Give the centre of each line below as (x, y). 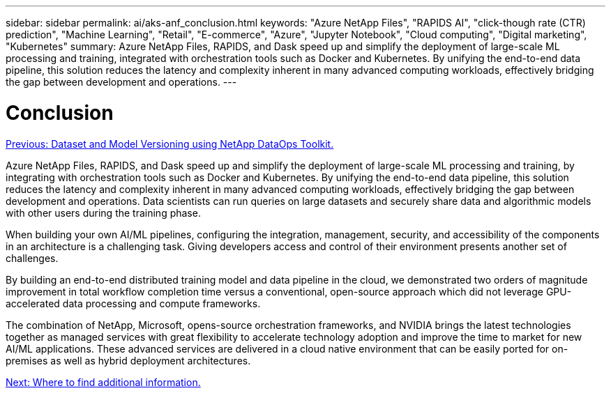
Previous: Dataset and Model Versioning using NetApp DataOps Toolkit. (170, 144)
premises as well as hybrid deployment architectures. (128, 360)
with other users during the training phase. (103, 213)
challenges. (32, 258)
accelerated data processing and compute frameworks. (133, 303)
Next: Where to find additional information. (103, 382)
